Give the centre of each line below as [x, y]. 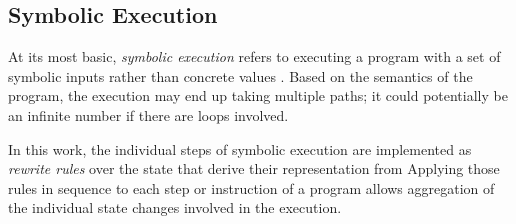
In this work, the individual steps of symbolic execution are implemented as [240, 148]
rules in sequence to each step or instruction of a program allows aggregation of [251, 187]
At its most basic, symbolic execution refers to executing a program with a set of [254, 56]
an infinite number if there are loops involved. [148, 114]
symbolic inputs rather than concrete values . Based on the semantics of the [240, 75]
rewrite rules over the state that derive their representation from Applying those [254, 168]
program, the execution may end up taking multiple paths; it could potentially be [258, 95]
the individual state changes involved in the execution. [175, 207]
